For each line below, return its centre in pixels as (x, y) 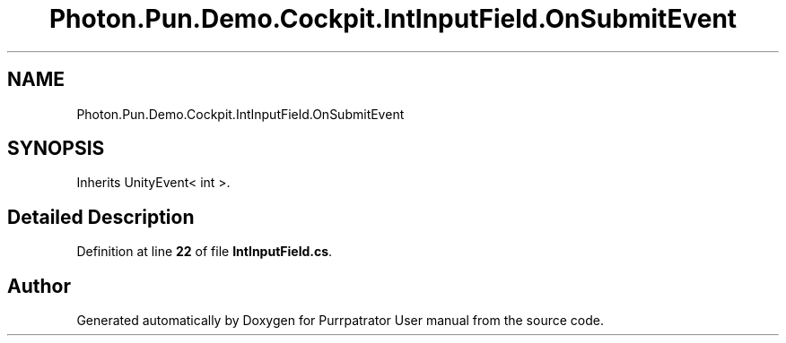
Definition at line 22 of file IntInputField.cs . (205, 252)
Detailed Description (101, 217)
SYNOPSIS (56, 149)
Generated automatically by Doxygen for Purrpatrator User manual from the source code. (340, 321)
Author (39, 286)
